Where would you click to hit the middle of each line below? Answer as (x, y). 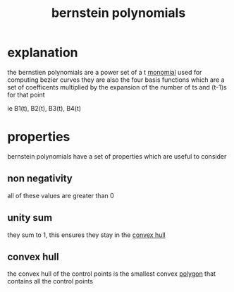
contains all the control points (50, 281)
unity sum (30, 218)
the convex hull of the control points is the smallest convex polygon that (112, 274)
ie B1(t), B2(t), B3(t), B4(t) (44, 108)
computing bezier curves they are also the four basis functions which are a (116, 80)
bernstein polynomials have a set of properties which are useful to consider (117, 156)
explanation (43, 53)
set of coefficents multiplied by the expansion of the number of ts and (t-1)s (117, 87)
